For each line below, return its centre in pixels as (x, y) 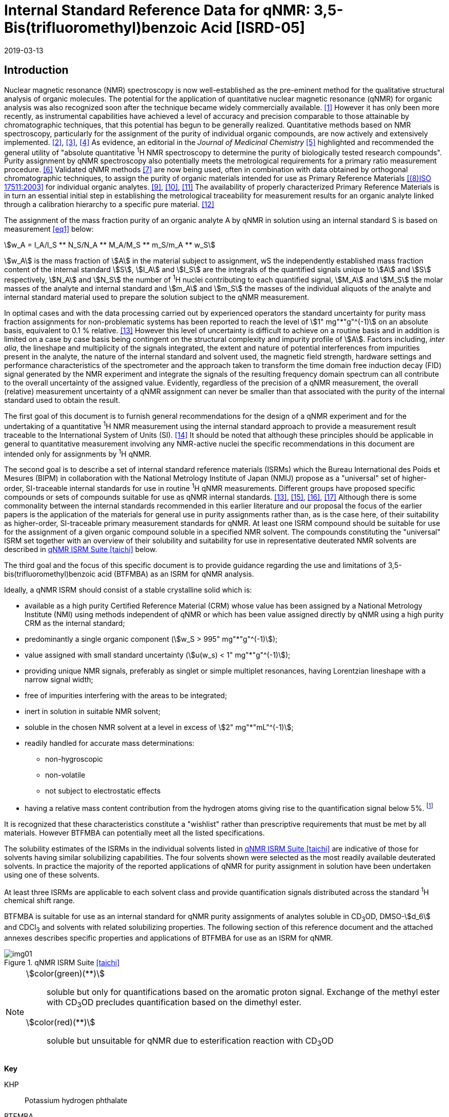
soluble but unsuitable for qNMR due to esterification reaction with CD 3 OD (190, 1041)
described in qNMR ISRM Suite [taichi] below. (81, 549)
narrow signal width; (59, 679)
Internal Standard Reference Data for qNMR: (157, 10)
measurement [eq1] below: (49, 229)
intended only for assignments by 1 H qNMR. (78, 453)
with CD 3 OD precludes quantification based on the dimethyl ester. (174, 1003)
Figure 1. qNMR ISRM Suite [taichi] (62, 962)
